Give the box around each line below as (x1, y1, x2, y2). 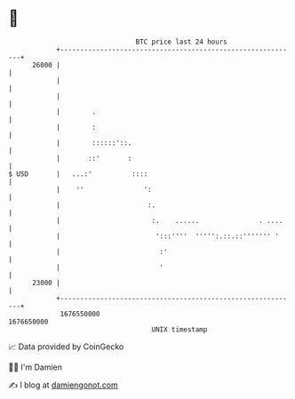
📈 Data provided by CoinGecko (8, 341, 124, 352)
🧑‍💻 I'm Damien (8, 362, 63, 372)
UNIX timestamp (151, 324, 208, 334)
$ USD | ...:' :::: (8, 169, 148, 179)
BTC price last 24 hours (135, 37, 227, 46)
